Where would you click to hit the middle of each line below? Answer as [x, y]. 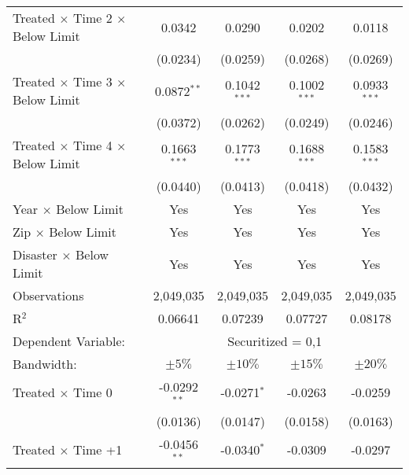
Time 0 [92, 392]
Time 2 [92, 18]
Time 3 [92, 81]
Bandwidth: [45, 364]
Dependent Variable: [69, 341]
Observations [48, 295]
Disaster [35, 254]
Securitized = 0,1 [275, 341]
